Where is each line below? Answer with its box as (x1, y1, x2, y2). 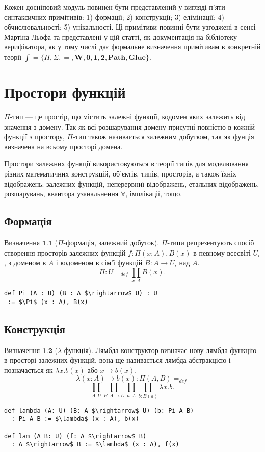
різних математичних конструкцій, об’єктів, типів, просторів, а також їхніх (4, 168, 236, 179)
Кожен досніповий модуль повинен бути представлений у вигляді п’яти (4, 2, 225, 12)
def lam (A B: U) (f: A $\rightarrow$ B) (4, 432, 147, 440)
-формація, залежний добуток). (63, 237, 160, 248)
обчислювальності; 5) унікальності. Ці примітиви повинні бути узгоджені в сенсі (4, 21, 256, 32)
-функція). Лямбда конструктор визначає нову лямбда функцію (62, 344, 257, 355)
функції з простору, (4, 131, 65, 142)
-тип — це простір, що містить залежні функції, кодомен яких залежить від (10, 111, 245, 122)
